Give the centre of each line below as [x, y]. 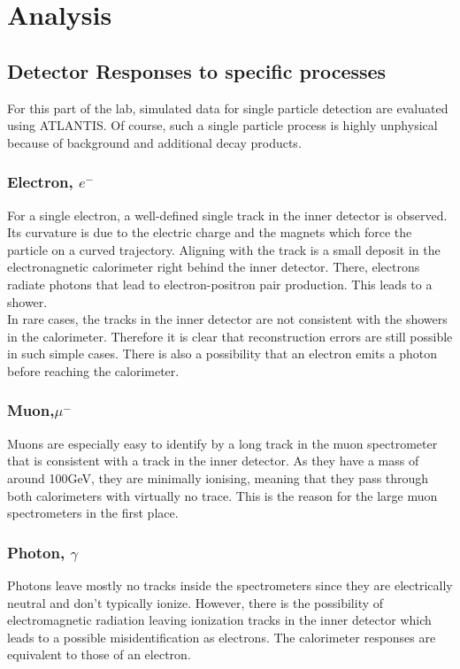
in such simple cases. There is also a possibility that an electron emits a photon [222, 354]
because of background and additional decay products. [154, 142]
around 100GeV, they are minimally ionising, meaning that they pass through [218, 477]
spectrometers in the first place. [93, 513]
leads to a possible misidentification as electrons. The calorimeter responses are [222, 637]
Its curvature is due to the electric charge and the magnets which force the [210, 232]
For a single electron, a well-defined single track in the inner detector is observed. [227, 215]
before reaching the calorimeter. [93, 370]
